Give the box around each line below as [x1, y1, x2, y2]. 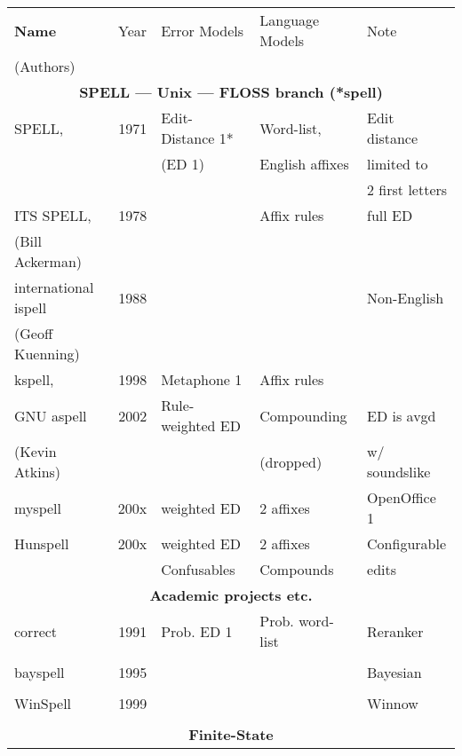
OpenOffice [367, 487, 436, 508]
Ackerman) [14, 251, 83, 272]
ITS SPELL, [14, 205, 92, 225]
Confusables [161, 559, 235, 579]
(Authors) [14, 56, 76, 76]
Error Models [161, 20, 244, 41]
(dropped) [259, 451, 323, 472]
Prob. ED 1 [161, 620, 233, 642]
